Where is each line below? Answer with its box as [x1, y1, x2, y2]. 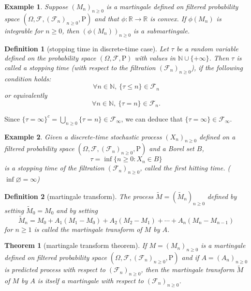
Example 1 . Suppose [4, 1, 68, 11]
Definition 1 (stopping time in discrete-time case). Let [4, 43, 169, 53]
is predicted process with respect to [4, 264, 105, 275]
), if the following [191, 62, 243, 72]
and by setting [56, 205, 98, 215]
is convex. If [150, 13, 186, 23]
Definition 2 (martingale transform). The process [4, 191, 154, 201]
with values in [134, 53, 176, 63]
